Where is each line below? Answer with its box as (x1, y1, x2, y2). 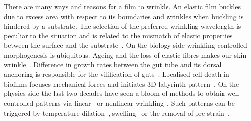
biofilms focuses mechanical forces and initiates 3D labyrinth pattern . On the (4, 78, 239, 89)
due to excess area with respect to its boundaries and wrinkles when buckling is (4, 11, 244, 21)
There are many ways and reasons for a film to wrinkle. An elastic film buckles (4, 1, 241, 11)
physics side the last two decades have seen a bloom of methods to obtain (4, 88, 225, 98)
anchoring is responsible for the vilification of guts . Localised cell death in (4, 69, 229, 79)
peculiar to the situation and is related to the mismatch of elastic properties (4, 30, 233, 40)
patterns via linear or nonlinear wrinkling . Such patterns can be (35, 97, 235, 108)
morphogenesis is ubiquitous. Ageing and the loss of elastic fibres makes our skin (4, 49, 247, 60)
